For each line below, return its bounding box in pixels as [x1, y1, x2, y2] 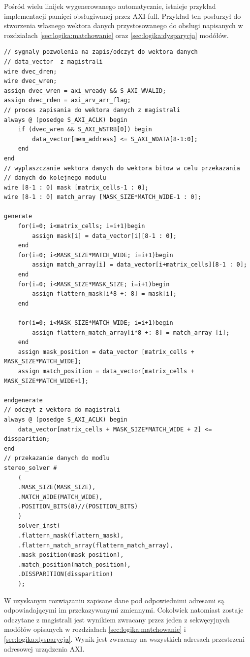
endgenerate [4, 396, 43, 404]
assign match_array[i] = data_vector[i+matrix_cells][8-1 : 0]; [32, 261, 247, 269]
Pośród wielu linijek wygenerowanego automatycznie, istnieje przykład [4, 1, 216, 11]
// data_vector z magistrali [4, 58, 103, 65]
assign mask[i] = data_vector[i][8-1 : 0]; [32, 232, 177, 239]
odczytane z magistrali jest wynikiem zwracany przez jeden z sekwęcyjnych [4, 614, 230, 624]
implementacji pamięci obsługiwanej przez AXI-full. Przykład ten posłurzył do [4, 10, 241, 21]
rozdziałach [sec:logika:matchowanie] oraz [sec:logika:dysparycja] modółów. [4, 30, 229, 40]
